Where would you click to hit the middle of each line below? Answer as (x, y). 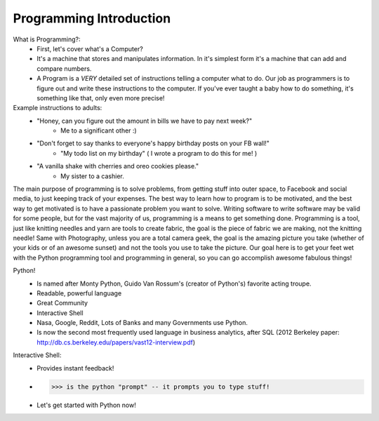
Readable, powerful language (79, 293)
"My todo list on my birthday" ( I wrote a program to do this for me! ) (159, 153)
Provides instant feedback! (75, 368)
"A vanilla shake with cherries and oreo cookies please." (118, 166)
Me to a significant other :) (99, 131)
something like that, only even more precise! (101, 98)
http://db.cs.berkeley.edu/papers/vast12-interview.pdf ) (116, 342)
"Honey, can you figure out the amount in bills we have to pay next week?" (145, 121)
